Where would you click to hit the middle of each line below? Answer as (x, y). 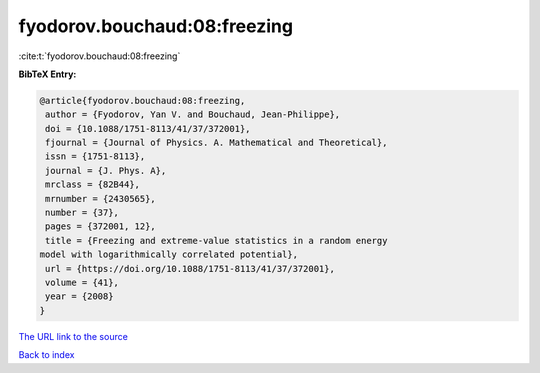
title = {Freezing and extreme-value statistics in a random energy (216, 240)
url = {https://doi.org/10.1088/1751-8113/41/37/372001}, (190, 268)
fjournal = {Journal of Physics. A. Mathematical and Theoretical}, (216, 143)
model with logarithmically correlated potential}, (169, 254)
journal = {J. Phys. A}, (106, 170)
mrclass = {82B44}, (92, 184)
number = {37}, (82, 213)
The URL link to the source (73, 336)
